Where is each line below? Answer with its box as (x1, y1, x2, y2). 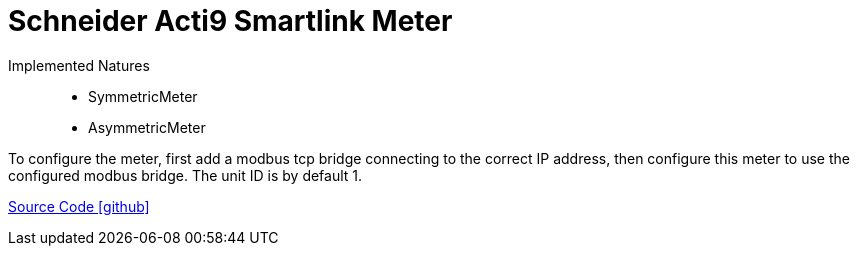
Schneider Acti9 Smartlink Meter (8, 4, 453, 38)
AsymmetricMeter (88, 118, 206, 136)
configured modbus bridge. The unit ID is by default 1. (8, 166, 363, 184)
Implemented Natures (8, 56, 150, 74)
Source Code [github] (8, 197, 150, 215)
